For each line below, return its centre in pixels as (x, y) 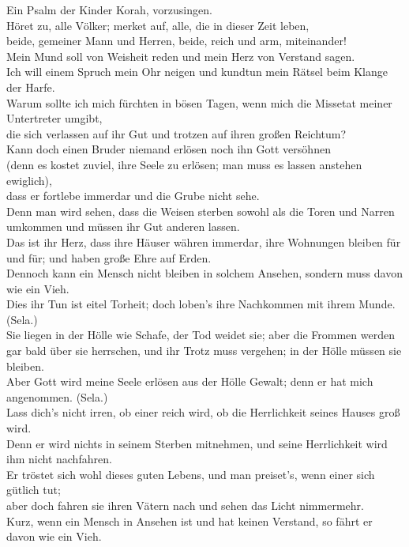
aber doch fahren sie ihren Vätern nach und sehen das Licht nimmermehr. (185, 505)
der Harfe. (31, 87)
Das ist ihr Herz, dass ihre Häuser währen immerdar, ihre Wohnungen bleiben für (204, 241)
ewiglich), (29, 180)
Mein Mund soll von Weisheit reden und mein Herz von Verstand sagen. (181, 56)
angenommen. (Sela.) (57, 396)
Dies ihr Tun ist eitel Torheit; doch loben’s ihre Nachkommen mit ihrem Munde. (201, 304)
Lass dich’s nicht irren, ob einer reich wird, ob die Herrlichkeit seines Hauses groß (203, 412)
